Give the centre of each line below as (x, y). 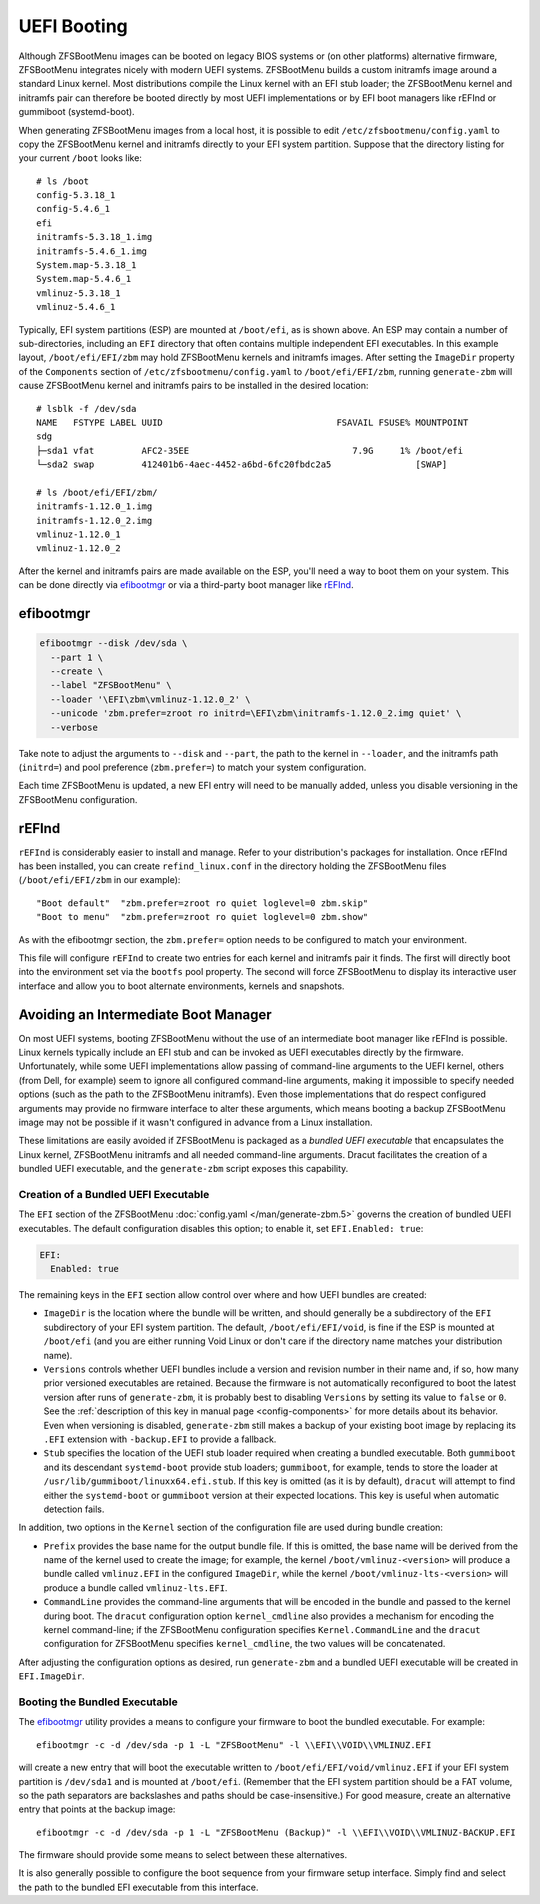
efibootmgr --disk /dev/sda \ (113, 643)
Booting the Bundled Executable (98, 1702)
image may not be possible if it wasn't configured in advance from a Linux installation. (195, 1122)
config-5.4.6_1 (73, 209)
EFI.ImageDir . (51, 1676)
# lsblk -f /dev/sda (86, 408)
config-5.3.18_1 (76, 195)
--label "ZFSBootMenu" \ (111, 685)
